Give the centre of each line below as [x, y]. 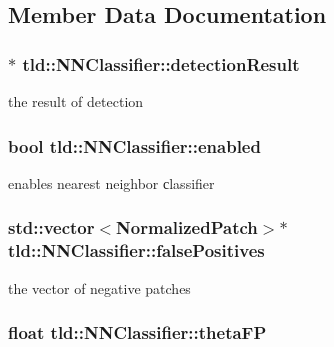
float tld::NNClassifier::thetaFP [137, 332]
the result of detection [76, 101]
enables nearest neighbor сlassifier [111, 182]
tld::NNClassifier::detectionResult [161, 63]
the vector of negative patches [99, 287]
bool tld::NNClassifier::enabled [134, 145]
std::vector [51, 227]
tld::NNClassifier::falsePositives [136, 250]
